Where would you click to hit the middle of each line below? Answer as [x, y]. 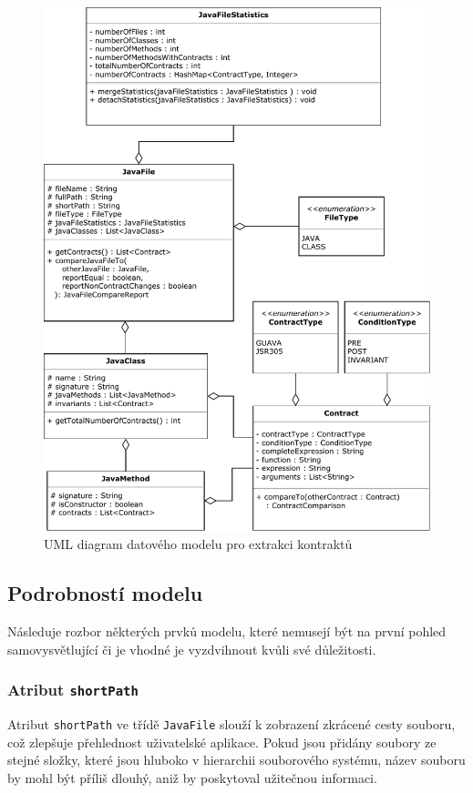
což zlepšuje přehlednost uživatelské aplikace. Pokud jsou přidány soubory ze [222, 742]
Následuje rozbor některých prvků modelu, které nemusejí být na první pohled [227, 631]
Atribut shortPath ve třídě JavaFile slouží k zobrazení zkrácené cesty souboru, [231, 724]
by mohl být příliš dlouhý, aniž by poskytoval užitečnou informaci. [192, 778]
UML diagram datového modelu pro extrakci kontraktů [198, 544]
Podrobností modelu [105, 593]
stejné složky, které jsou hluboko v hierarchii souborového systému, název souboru [236, 760]
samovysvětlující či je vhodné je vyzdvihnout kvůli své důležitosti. [192, 649]
